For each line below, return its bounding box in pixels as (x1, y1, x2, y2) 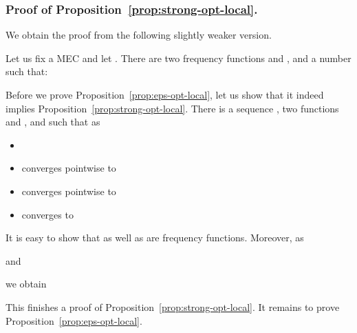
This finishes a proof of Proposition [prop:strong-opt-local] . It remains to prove (6, 299, 340, 314)
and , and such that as (6, 114, 100, 129)
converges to (21, 207, 74, 221)
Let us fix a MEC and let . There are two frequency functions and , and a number (6, 50, 351, 65)
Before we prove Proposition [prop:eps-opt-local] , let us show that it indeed (6, 88, 324, 101)
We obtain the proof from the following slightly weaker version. (6, 28, 272, 42)
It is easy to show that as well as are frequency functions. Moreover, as (6, 230, 304, 245)
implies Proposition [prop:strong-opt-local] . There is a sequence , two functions (6, 101, 339, 115)
